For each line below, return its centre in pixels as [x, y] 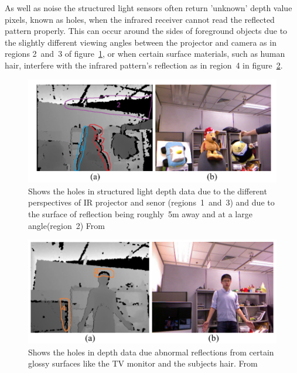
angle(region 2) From [66, 225]
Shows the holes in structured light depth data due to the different [148, 191]
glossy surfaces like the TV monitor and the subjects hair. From [143, 363]
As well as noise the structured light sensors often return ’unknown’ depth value [148, 8]
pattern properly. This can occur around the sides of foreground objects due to [146, 31]
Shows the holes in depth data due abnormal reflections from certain [151, 352]
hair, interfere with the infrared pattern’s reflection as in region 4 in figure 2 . [144, 65]
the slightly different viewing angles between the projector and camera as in [141, 42]
